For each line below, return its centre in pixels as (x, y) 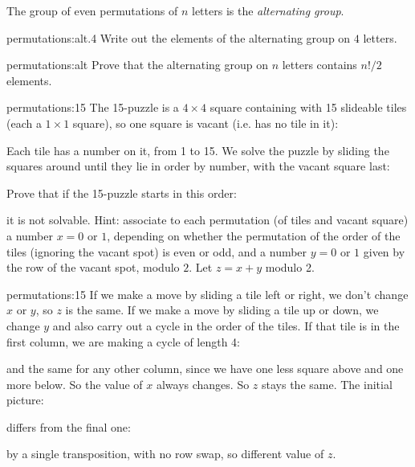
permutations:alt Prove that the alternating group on (137, 65)
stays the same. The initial (327, 384)
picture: (25, 400)
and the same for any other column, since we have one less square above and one (205, 369)
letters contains (319, 65)
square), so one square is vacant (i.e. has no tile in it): (205, 123)
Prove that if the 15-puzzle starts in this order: (122, 193)
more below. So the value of (75, 384)
